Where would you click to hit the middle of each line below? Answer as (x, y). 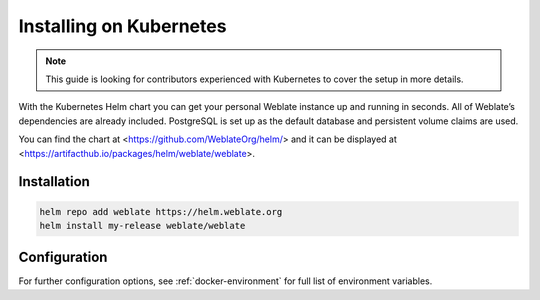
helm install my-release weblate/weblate (142, 225)
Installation (54, 181)
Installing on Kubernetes (122, 26)
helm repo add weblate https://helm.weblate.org (161, 211)
